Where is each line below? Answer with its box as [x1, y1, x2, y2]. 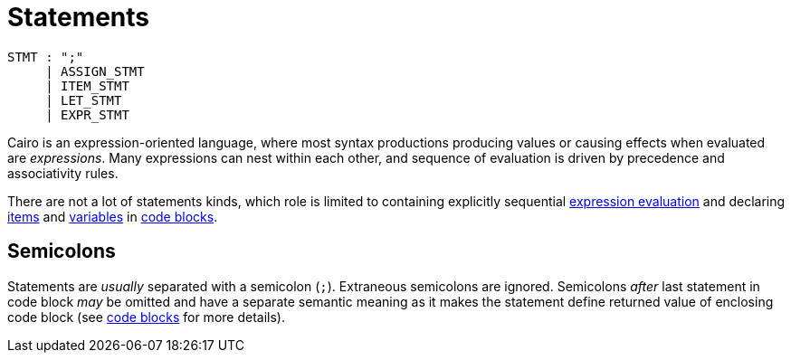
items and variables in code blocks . [7, 208, 218, 224]
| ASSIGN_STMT [45, 63, 145, 79]
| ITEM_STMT [45, 78, 129, 93]
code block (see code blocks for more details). [7, 308, 285, 325]
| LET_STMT [45, 92, 122, 108]
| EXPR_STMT [45, 107, 129, 122]
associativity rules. [7, 165, 119, 181]
